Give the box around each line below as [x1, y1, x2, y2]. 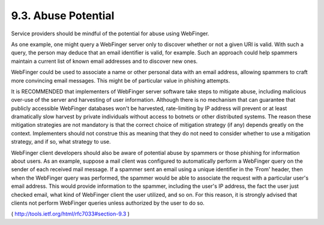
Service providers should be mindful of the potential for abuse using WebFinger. [11, 30, 209, 37]
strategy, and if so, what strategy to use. [11, 138, 111, 145]
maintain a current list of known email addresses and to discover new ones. [11, 57, 198, 65]
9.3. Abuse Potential [11, 9, 115, 22]
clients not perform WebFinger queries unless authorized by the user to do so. [11, 199, 205, 206]
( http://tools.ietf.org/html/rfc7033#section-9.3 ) [11, 210, 130, 218]
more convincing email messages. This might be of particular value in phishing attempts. [11, 77, 230, 84]
